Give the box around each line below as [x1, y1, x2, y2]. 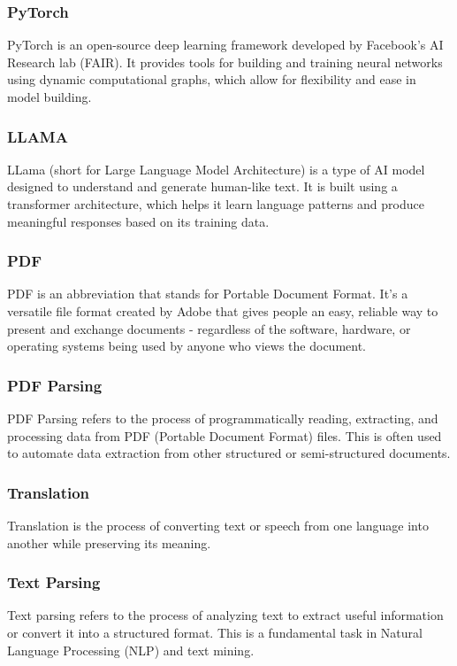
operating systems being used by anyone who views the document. [7, 337, 367, 355]
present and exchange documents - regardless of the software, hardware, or [7, 319, 411, 337]
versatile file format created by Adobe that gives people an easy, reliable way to [7, 302, 438, 320]
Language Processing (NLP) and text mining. [7, 640, 255, 659]
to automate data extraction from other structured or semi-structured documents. [7, 444, 451, 462]
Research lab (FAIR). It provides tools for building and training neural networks [7, 52, 443, 71]
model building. [7, 88, 92, 105]
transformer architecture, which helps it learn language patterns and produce [7, 195, 424, 213]
